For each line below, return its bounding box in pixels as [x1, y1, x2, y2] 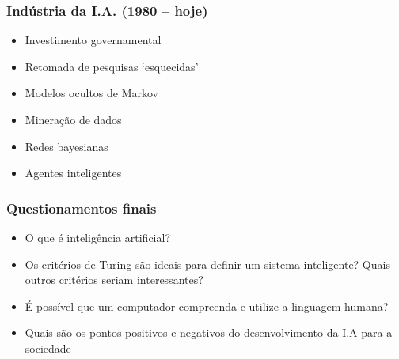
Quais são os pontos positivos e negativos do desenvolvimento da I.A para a [25, 324, 393, 341]
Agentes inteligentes [25, 164, 122, 181]
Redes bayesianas [25, 138, 108, 154]
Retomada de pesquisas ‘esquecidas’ [25, 58, 199, 74]
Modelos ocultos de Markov [25, 85, 158, 101]
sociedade [25, 339, 71, 356]
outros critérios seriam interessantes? [25, 271, 203, 288]
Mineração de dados [25, 111, 122, 127]
